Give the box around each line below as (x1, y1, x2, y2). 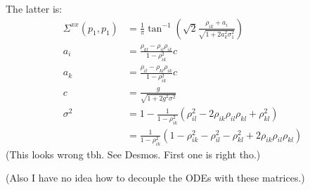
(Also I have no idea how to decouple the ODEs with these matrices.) (6, 170, 305, 185)
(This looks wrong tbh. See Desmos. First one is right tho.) (6, 146, 261, 161)
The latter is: (6, 1, 63, 15)
